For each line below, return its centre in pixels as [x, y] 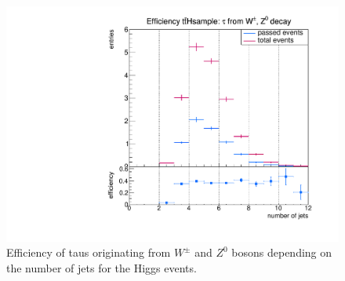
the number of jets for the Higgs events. [102, 267]
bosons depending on [282, 252]
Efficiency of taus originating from [89, 252]
